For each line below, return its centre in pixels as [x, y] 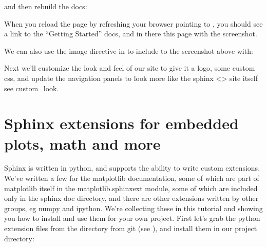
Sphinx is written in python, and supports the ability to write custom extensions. [132, 168]
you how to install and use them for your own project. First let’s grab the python [132, 218]
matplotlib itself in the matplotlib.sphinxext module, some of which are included [131, 188]
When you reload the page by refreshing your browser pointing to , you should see [133, 23]
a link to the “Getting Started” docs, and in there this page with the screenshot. [131, 34]
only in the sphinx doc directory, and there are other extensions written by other [131, 198]
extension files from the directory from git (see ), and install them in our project [131, 228]
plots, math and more [82, 143]
